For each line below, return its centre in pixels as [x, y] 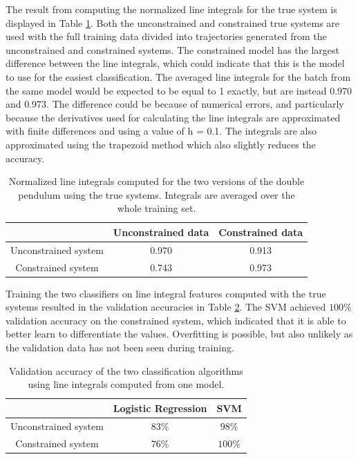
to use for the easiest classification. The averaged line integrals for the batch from [178, 76]
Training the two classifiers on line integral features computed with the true [166, 293]
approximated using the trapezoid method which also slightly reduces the [161, 144]
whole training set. [157, 208]
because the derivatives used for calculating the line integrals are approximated [173, 117]
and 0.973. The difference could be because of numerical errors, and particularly [175, 104]
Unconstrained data [161, 232]
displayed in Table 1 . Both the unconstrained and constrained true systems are [173, 22]
